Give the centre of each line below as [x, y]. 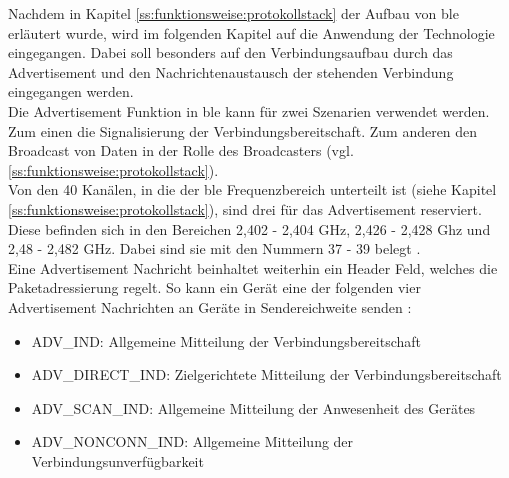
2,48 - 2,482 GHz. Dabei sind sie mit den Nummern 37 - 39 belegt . [214, 248]
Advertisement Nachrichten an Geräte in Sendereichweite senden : [210, 306]
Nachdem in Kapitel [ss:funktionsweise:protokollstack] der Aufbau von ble [233, 13]
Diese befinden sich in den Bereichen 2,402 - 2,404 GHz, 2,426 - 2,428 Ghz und [249, 228]
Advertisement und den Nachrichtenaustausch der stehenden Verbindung [231, 71]
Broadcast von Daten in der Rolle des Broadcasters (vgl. [181, 150]
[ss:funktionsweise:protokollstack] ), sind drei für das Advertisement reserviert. [245, 208]
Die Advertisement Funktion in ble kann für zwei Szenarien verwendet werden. [249, 110]
